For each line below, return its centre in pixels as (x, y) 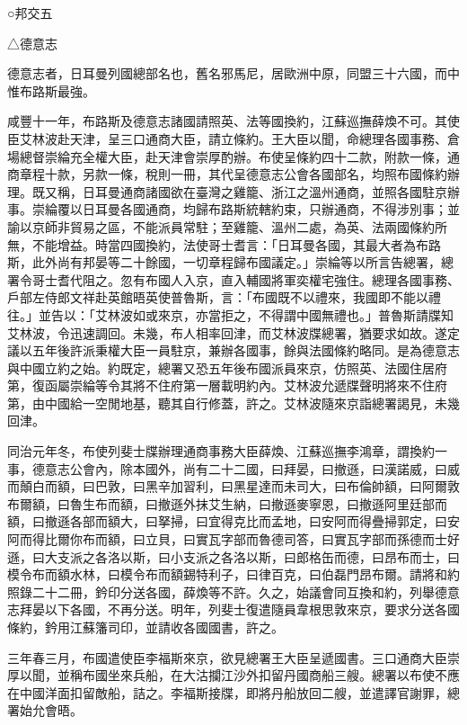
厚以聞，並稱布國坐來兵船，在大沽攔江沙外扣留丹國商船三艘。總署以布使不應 (233, 675)
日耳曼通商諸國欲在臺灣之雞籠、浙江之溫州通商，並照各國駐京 (264, 191)
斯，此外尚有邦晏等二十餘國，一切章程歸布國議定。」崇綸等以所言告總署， (224, 262)
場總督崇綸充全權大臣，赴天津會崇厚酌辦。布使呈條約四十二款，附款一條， (227, 156)
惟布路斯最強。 (51, 90)
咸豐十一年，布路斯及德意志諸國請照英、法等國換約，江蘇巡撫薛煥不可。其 (227, 121)
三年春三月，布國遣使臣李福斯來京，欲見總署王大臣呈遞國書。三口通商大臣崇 (233, 657)
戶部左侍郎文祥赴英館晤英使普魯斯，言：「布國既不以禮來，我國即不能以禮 (224, 297)
